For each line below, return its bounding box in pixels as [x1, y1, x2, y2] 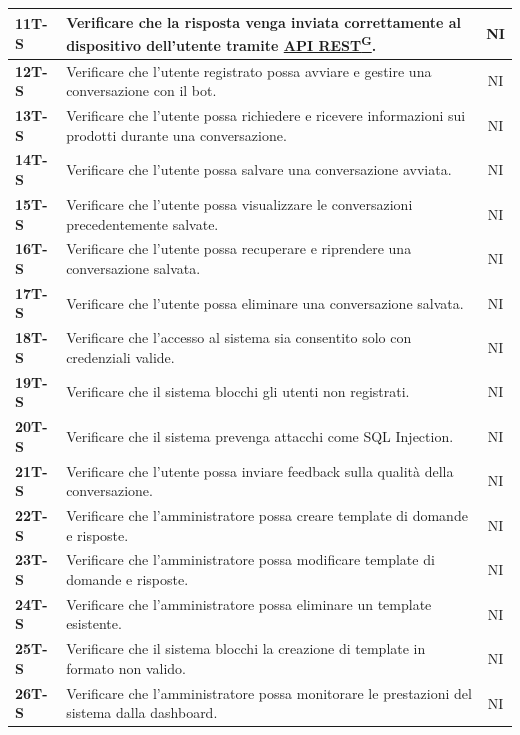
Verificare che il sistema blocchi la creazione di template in [66, 638, 426, 659]
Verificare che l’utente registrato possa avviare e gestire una [66, 60, 432, 81]
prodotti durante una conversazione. [66, 124, 287, 145]
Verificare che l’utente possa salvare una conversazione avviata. [66, 159, 452, 180]
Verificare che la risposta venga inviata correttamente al [66, 11, 462, 32]
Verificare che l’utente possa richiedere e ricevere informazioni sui [66, 105, 466, 126]
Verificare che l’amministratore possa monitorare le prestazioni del [66, 682, 472, 703]
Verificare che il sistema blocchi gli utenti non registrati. [66, 381, 410, 402]
